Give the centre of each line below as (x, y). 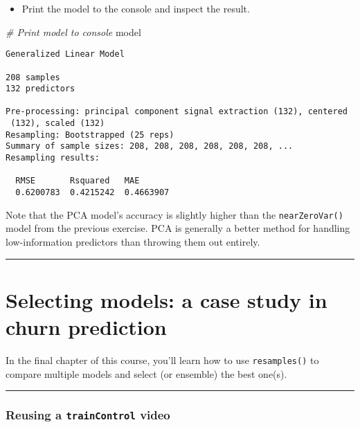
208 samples (33, 77)
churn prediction (86, 326)
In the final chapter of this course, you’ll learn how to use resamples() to (162, 360)
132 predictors (40, 89)
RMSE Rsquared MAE (78, 181)
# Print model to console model (73, 31)
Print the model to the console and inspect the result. (136, 8)
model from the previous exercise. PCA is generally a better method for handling (178, 228)
